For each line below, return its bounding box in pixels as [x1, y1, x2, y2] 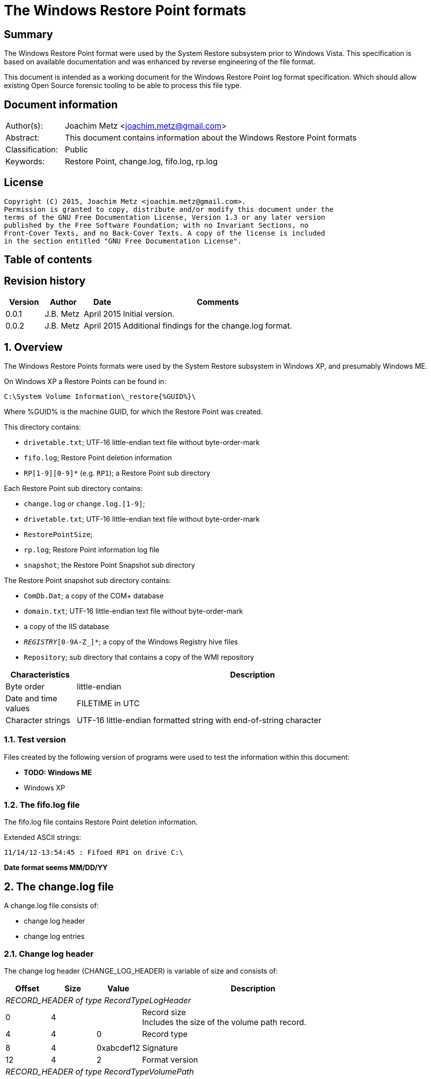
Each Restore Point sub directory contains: [4, 484, 143, 492]
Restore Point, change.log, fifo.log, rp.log [65, 156, 218, 167]
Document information [4, 98, 118, 111]
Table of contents [4, 253, 92, 266]
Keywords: [5, 156, 45, 167]
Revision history [4, 274, 86, 287]
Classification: [5, 145, 58, 155]
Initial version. [123, 309, 175, 319]
